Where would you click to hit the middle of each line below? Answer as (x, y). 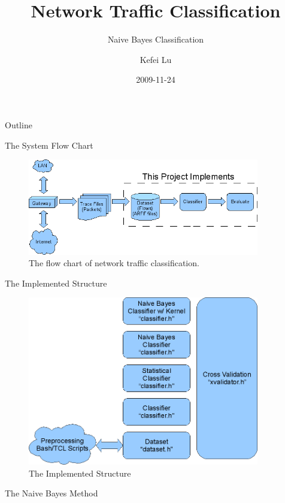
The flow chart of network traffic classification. (114, 263)
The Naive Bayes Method (51, 493)
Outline (19, 124)
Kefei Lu (156, 59)
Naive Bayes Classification (156, 39)
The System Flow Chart (49, 145)
